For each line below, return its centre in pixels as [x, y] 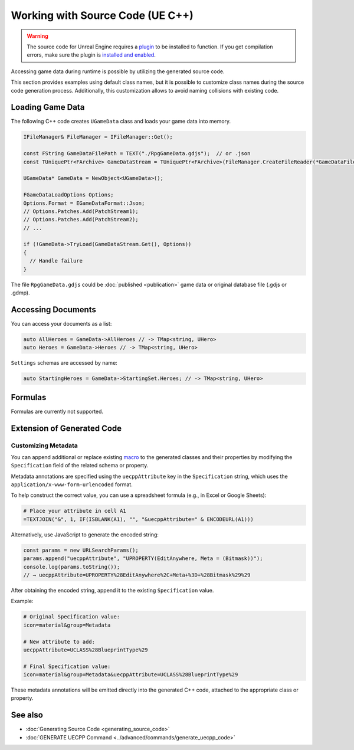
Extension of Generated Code [66, 428]
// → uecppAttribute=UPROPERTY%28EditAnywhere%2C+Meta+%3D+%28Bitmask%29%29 [137, 575]
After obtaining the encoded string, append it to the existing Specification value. [112, 590]
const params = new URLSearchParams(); [81, 550]
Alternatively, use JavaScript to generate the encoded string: [85, 535]
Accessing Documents [54, 310]
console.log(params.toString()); [72, 567]
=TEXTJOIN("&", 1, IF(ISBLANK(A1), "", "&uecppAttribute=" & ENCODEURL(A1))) [138, 519]
